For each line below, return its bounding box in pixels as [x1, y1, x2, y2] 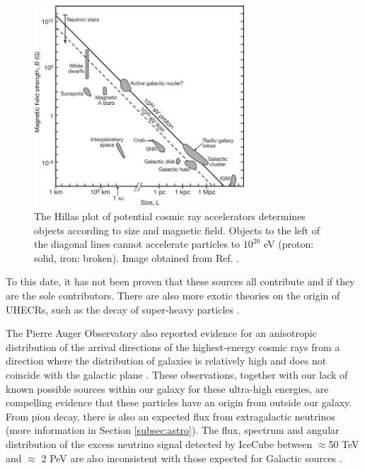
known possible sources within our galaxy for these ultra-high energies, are [6, 381, 329, 396]
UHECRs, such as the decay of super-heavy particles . [6, 302, 240, 316]
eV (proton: [264, 236, 314, 251]
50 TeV [328, 436, 359, 451]
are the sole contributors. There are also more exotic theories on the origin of [6, 288, 340, 302]
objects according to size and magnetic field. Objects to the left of [34, 222, 320, 237]
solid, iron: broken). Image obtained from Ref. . [34, 250, 240, 265]
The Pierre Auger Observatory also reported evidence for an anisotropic [6, 326, 317, 340]
